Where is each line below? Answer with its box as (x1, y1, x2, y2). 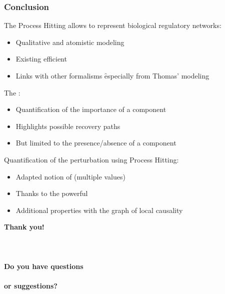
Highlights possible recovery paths (15, 120, 120, 131)
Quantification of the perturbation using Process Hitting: (4, 154, 179, 164)
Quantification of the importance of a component (15, 104, 166, 114)
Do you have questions (4, 260, 83, 271)
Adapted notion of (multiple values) (15, 171, 125, 181)
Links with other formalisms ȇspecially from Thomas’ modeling (15, 70, 209, 80)
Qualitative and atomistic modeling (15, 36, 124, 47)
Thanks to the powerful (15, 188, 88, 198)
